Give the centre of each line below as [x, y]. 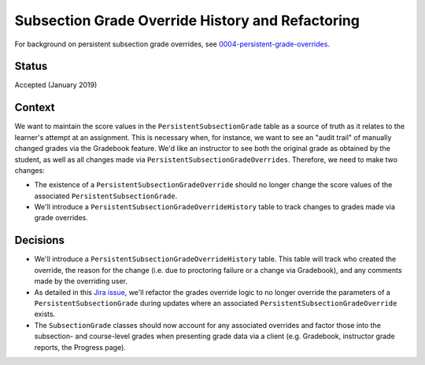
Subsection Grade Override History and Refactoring [187, 20]
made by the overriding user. [81, 281]
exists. [45, 314]
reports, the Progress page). [80, 347]
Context [35, 107]
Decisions [39, 240]
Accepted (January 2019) [56, 85]
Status [31, 66]
